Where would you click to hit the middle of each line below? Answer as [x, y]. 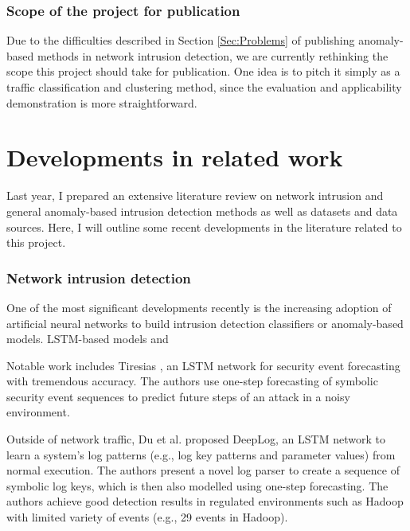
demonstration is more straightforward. [102, 102]
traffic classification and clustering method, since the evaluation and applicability [204, 87]
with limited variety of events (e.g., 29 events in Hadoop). [147, 517]
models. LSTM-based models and [88, 339]
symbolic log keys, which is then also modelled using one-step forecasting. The [197, 485]
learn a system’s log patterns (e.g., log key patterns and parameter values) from [201, 454]
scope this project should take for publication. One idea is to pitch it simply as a [203, 71]
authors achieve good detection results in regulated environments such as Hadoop [205, 501]
